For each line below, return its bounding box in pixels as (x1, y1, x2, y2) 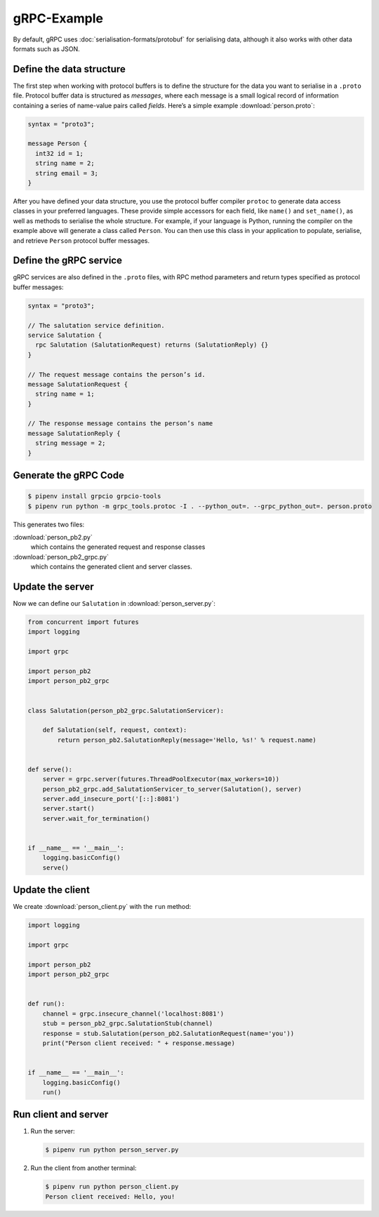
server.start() (42, 804, 95, 813)
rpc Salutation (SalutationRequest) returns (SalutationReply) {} (35, 341, 269, 349)
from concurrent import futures (27, 618, 140, 626)
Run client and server (13, 1109, 109, 1121)
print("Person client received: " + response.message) (42, 1039, 235, 1047)
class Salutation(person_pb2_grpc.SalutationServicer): (27, 706, 225, 714)
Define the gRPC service (13, 255, 123, 267)
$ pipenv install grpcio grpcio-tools (27, 492, 161, 500)
